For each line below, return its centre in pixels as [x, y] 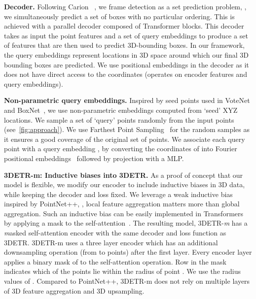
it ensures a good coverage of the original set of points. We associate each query [125, 139]
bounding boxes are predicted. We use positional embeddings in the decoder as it [127, 64]
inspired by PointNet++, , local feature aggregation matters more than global [122, 204]
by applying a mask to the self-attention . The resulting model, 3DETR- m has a [126, 223]
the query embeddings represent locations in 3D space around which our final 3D [126, 54]
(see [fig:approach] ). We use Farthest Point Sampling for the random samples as [127, 129]
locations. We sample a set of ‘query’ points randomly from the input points [119, 119]
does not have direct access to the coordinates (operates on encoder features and [126, 74]
